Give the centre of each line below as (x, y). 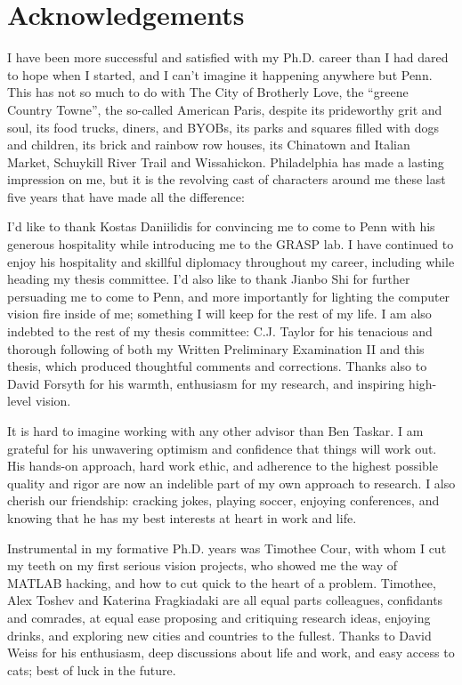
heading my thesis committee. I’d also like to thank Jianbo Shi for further (209, 279)
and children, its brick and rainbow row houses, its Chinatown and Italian (209, 145)
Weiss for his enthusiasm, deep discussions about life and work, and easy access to (231, 653)
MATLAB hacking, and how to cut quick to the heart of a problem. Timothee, (222, 582)
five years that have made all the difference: (126, 196)
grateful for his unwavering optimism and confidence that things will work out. (222, 448)
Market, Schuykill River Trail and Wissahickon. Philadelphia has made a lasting (226, 161)
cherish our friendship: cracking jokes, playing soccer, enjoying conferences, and (223, 500)
